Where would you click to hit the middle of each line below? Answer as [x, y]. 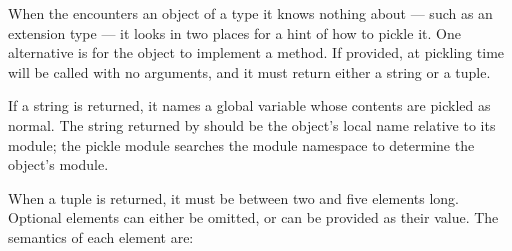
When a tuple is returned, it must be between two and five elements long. [233, 197]
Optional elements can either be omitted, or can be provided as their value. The [253, 217]
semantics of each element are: [101, 236]
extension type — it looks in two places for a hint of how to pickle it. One [234, 32]
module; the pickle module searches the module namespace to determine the [241, 144]
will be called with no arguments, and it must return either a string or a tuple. [249, 71]
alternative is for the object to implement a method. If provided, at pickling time [256, 52]
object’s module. [58, 164]
